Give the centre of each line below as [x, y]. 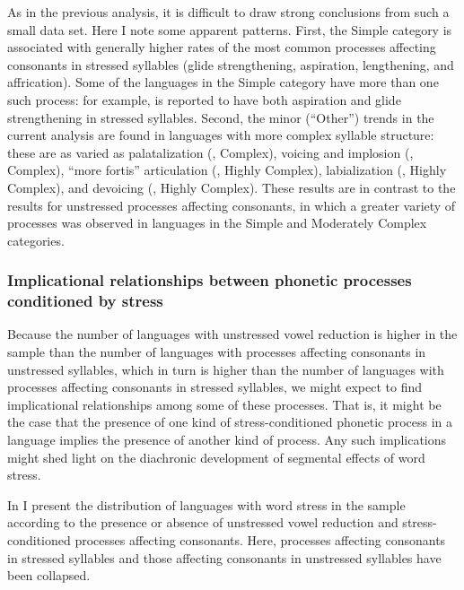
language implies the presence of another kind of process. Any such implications [227, 440]
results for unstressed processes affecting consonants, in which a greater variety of [232, 205]
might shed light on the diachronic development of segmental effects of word [216, 457]
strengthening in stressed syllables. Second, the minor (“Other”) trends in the [221, 117]
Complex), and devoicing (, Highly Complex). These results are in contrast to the [232, 187]
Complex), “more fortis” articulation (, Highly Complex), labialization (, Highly [227, 170]
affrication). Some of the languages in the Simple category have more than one [223, 82]
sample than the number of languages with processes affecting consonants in [217, 352]
